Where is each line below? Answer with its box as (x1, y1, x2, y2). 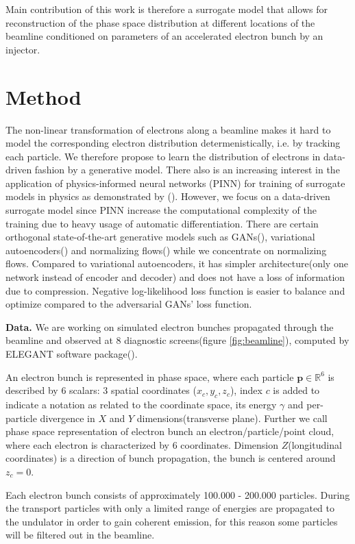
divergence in (40, 410, 95, 425)
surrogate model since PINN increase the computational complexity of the (5, 203, 317, 217)
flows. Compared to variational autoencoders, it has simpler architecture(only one (5, 256, 348, 271)
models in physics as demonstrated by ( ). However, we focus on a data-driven (5, 189, 330, 203)
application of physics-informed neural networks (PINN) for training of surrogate (5, 175, 345, 190)
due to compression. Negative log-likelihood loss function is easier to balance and (5, 283, 345, 297)
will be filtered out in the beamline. (5, 528, 155, 542)
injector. (5, 42, 40, 56)
